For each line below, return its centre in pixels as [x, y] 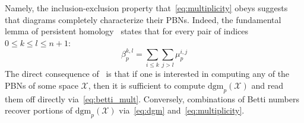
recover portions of [39, 110]
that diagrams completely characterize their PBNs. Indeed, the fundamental [143, 19]
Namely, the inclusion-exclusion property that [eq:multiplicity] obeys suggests [146, 8]
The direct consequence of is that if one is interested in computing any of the [147, 74]
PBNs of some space [42, 85]
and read [267, 85]
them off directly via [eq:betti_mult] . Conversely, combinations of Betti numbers [152, 98]
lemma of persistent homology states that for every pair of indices [127, 31]
